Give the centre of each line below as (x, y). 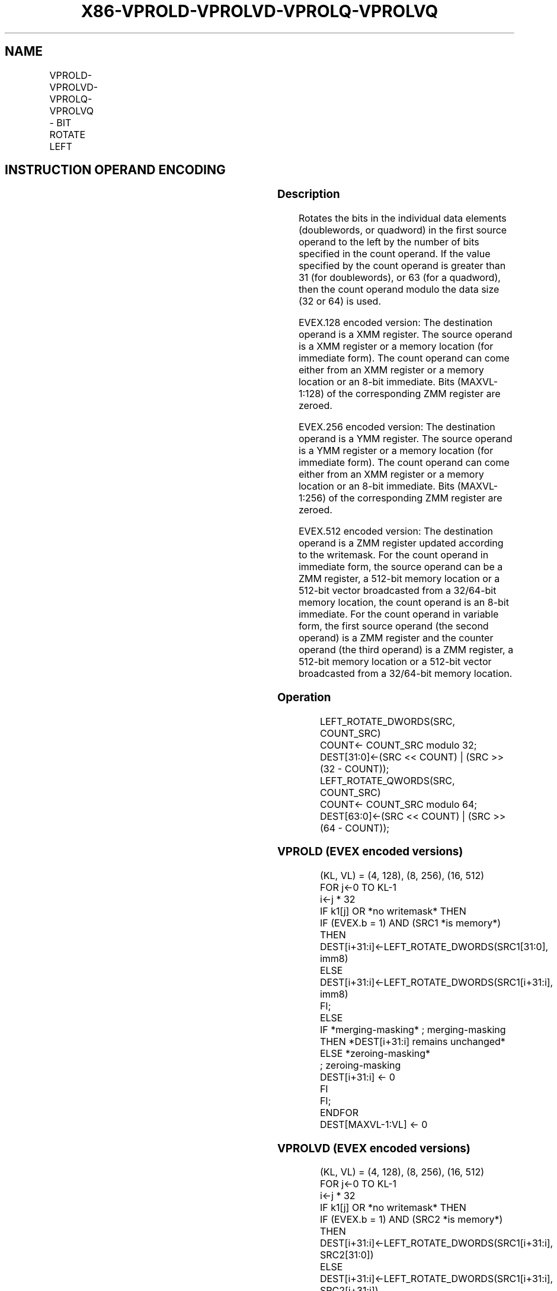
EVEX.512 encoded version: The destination (396, 531)
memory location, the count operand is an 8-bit (404, 603)
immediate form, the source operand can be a (401, 567)
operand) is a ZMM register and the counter (396, 638)
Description (308, 194)
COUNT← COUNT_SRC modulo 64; (398, 804)
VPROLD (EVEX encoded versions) (370, 852)
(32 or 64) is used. (340, 301)
